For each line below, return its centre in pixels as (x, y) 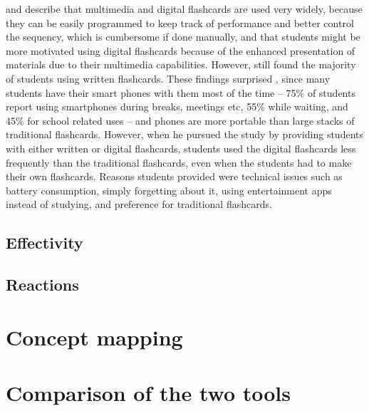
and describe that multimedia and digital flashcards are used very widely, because (184, 9)
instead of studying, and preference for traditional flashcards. (139, 204)
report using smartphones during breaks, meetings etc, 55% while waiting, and (177, 106)
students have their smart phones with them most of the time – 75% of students (181, 92)
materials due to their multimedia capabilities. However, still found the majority (181, 64)
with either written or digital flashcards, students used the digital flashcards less (181, 148)
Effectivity (45, 243)
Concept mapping (94, 337)
